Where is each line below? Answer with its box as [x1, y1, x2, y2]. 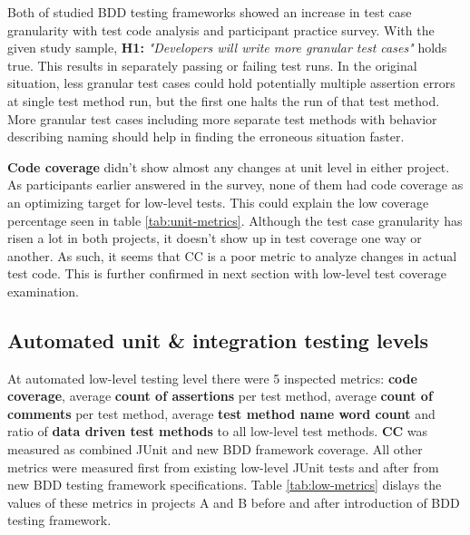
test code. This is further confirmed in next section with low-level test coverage [7, 264, 446, 283]
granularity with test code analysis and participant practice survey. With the [7, 20, 435, 39]
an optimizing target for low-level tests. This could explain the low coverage [7, 192, 429, 211]
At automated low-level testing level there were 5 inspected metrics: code [7, 368, 417, 387]
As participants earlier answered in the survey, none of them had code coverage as [7, 175, 464, 194]
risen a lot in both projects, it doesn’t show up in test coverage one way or [7, 229, 422, 248]
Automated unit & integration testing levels [7, 326, 429, 354]
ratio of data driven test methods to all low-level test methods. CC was [7, 422, 428, 441]
